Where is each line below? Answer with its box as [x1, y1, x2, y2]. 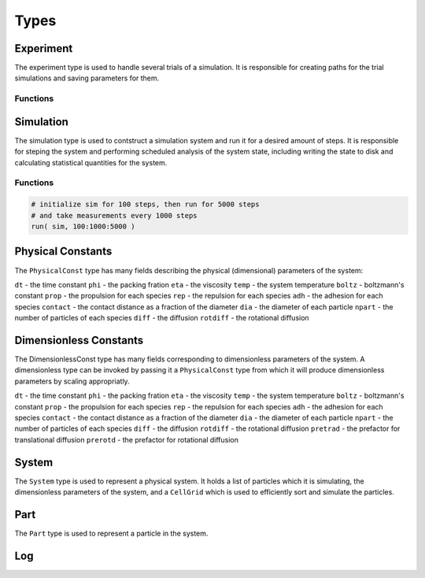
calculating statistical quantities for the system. [14, 157, 168, 167]
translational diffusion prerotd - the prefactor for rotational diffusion [14, 435, 239, 444]
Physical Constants [14, 245, 113, 258]
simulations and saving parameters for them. [14, 73, 160, 83]
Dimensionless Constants [14, 333, 144, 346]
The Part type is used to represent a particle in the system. [14, 528, 209, 538]
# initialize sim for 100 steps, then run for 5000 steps [31, 200, 260, 209]
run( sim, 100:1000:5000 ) [31, 222, 135, 232]
